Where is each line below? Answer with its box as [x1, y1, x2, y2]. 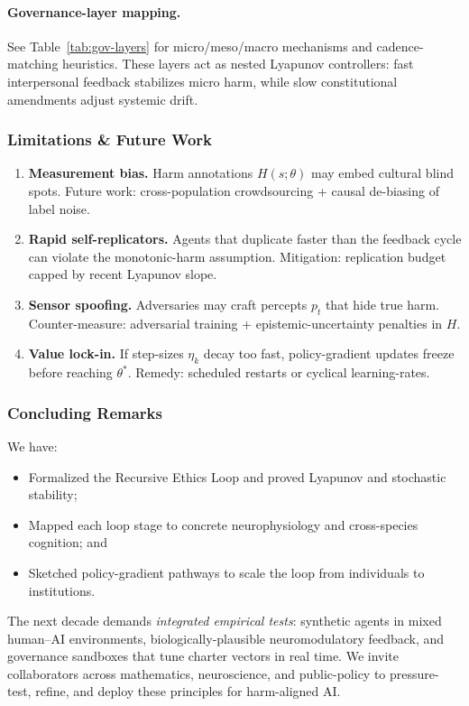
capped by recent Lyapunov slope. [28, 265, 217, 283]
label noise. [28, 199, 90, 218]
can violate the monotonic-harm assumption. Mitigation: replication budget [28, 246, 446, 265]
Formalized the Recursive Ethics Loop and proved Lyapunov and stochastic [28, 467, 446, 486]
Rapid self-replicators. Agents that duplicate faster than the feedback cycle [28, 229, 462, 248]
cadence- [376, 36, 424, 55]
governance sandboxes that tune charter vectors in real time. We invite [7, 646, 400, 665]
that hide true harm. [325, 294, 440, 313]
